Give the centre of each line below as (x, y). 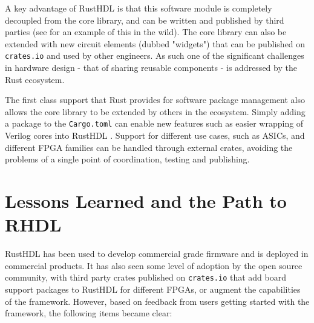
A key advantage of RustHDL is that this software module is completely (139, 8)
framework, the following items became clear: (89, 313)
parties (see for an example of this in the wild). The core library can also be (146, 32)
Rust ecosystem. (35, 79)
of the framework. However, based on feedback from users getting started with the (157, 301)
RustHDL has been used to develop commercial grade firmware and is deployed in (157, 254)
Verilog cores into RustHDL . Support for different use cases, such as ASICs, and (155, 135)
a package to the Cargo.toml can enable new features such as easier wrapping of (154, 123)
